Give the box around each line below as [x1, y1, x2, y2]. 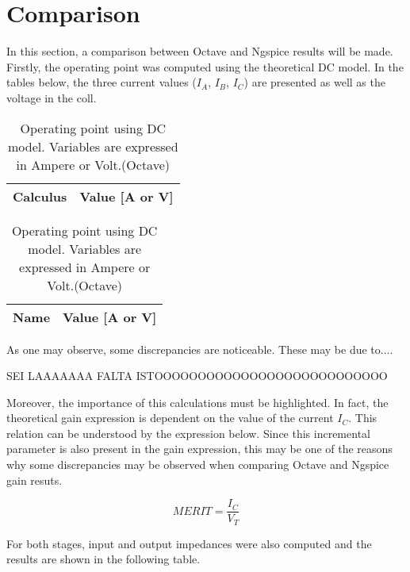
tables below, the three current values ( [6, 74, 197, 90]
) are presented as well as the [243, 74, 385, 90]
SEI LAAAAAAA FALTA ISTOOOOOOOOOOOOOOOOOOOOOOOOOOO [6, 367, 388, 384]
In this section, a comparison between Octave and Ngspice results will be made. [6, 43, 393, 60]
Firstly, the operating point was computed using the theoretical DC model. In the [6, 58, 404, 75]
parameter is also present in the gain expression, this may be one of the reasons [6, 440, 393, 457]
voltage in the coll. [6, 89, 97, 106]
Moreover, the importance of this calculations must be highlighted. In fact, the [6, 393, 389, 410]
